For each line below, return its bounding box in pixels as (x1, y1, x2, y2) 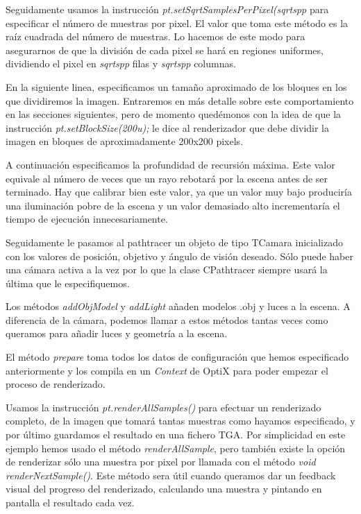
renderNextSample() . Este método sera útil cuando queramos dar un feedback (6, 468, 336, 482)
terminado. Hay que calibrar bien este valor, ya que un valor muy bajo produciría (6, 185, 352, 199)
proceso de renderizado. (6, 377, 106, 391)
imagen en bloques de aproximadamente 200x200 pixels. (6, 134, 244, 148)
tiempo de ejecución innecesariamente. (6, 212, 168, 226)
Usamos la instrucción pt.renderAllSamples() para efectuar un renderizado (6, 400, 321, 414)
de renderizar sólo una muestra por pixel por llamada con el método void (6, 454, 316, 469)
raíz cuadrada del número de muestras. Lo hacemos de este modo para (6, 29, 305, 44)
